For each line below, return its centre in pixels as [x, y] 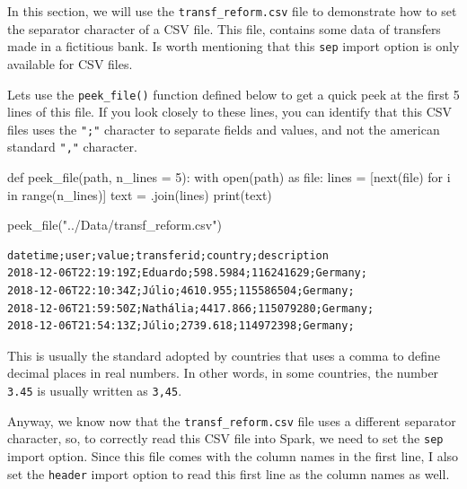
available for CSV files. [70, 63]
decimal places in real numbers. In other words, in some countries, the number [223, 373]
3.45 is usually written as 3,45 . [95, 390]
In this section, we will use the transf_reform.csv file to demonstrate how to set [232, 11]
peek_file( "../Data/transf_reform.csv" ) [115, 225]
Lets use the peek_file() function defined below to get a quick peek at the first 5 [233, 94]
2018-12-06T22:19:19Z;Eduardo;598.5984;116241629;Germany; [187, 273]
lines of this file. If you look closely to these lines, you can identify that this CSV [230, 112]
